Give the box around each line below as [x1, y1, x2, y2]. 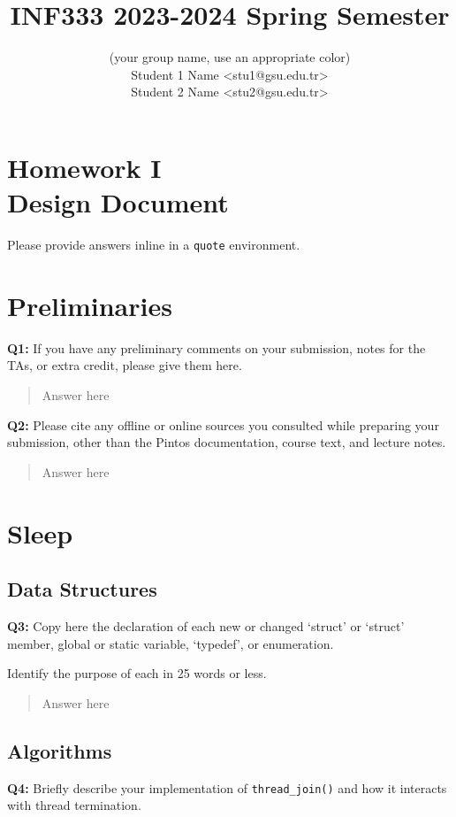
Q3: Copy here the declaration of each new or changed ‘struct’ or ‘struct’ [7, 616, 405, 635]
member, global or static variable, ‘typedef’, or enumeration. [7, 634, 334, 652]
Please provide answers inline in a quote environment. [7, 235, 300, 254]
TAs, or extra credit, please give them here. [7, 356, 242, 374]
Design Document [7, 184, 229, 220]
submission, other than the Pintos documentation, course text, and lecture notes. [7, 433, 446, 451]
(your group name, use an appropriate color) [109, 48, 351, 66]
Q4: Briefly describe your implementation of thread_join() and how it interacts [7, 778, 447, 797]
